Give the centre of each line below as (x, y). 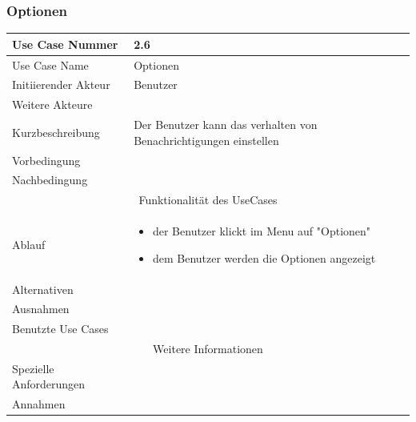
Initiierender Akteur (61, 84)
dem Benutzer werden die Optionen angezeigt (264, 257)
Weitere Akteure (52, 104)
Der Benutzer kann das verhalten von (226, 125)
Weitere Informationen (208, 349)
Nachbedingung (50, 180)
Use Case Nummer (65, 44)
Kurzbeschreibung (56, 132)
